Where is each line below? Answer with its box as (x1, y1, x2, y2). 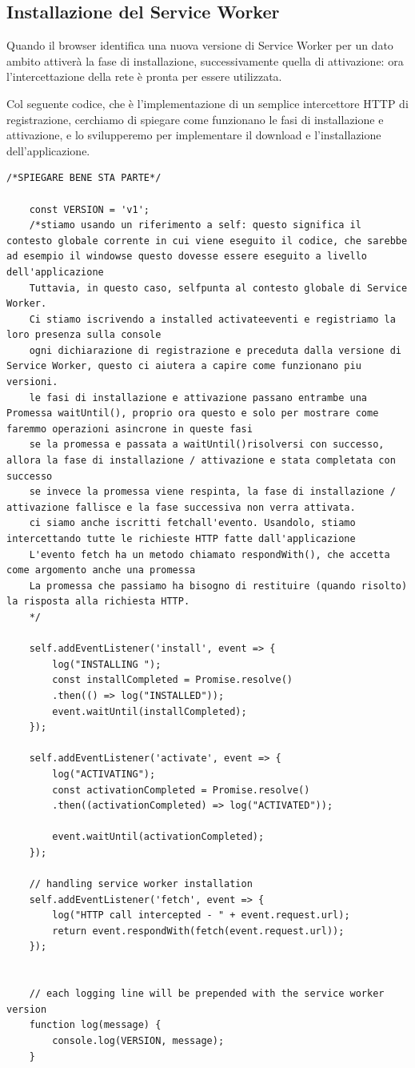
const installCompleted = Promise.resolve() (52, 674, 293, 686)
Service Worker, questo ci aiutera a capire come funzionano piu (6, 360, 361, 372)
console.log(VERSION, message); (52, 1035, 225, 1047)
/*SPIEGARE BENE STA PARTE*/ (6, 172, 162, 184)
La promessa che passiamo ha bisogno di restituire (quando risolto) (29, 580, 408, 592)
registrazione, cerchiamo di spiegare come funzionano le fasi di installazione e (6, 110, 384, 127)
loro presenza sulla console (6, 329, 162, 341)
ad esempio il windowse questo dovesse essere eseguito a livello (6, 251, 368, 263)
